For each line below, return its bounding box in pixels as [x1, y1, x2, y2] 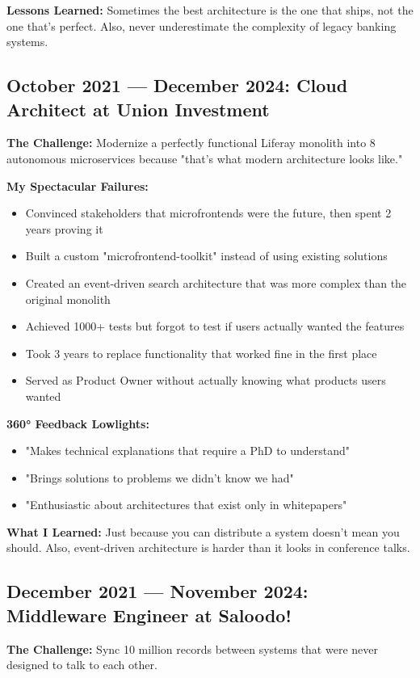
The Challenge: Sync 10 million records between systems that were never [6, 640, 378, 657]
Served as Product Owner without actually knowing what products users [25, 372, 386, 389]
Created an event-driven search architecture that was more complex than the [25, 274, 407, 291]
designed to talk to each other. [6, 656, 157, 673]
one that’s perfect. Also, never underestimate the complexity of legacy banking [6, 17, 397, 34]
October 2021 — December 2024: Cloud [6, 73, 348, 98]
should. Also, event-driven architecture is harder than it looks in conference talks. [6, 539, 410, 556]
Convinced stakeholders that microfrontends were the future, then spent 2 [25, 204, 392, 221]
